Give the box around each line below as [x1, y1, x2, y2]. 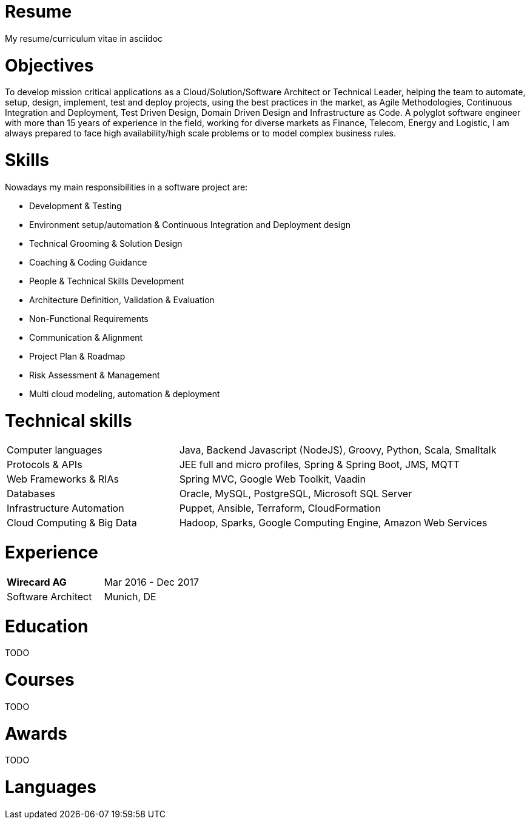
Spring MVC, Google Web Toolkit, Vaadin [179, 473, 366, 486]
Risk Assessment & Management [29, 369, 160, 380]
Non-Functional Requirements [29, 313, 149, 324]
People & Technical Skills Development [29, 275, 184, 286]
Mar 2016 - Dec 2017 [104, 575, 200, 588]
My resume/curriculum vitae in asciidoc [5, 33, 163, 44]
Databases [7, 487, 55, 500]
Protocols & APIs [7, 458, 82, 471]
